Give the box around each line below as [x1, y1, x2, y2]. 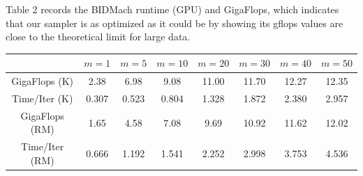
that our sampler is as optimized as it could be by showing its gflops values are [6, 15, 343, 30]
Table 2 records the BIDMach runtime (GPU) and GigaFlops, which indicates [6, 2, 339, 16]
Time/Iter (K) [11, 90, 73, 105]
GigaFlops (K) [11, 74, 73, 88]
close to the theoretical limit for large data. [6, 29, 191, 44]
